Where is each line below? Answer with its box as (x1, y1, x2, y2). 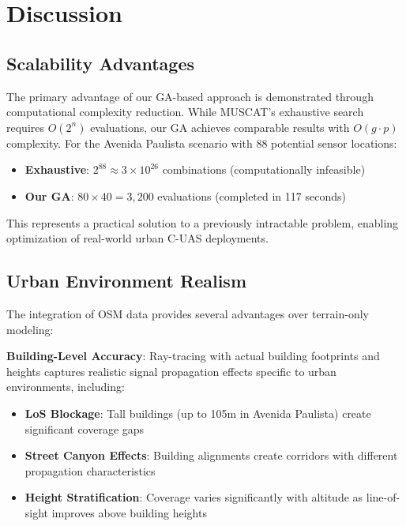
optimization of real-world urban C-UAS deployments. (6, 230, 269, 246)
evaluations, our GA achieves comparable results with (90, 118, 350, 135)
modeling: (6, 321, 54, 337)
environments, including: (6, 378, 125, 395)
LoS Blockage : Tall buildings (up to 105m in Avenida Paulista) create (24, 404, 371, 421)
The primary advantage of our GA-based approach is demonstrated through (6, 88, 374, 104)
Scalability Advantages (6, 51, 195, 75)
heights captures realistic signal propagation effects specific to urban (6, 363, 336, 379)
